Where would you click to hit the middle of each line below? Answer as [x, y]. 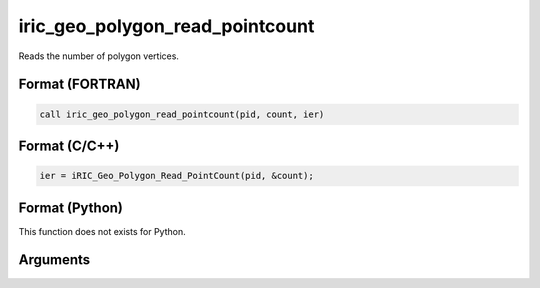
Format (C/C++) [69, 145]
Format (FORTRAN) [79, 84]
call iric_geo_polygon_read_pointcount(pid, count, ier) [182, 114]
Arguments [54, 260]
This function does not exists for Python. [102, 231]
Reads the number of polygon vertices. [99, 56]
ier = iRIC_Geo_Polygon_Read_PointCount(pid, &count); [176, 176]
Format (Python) [71, 207]
